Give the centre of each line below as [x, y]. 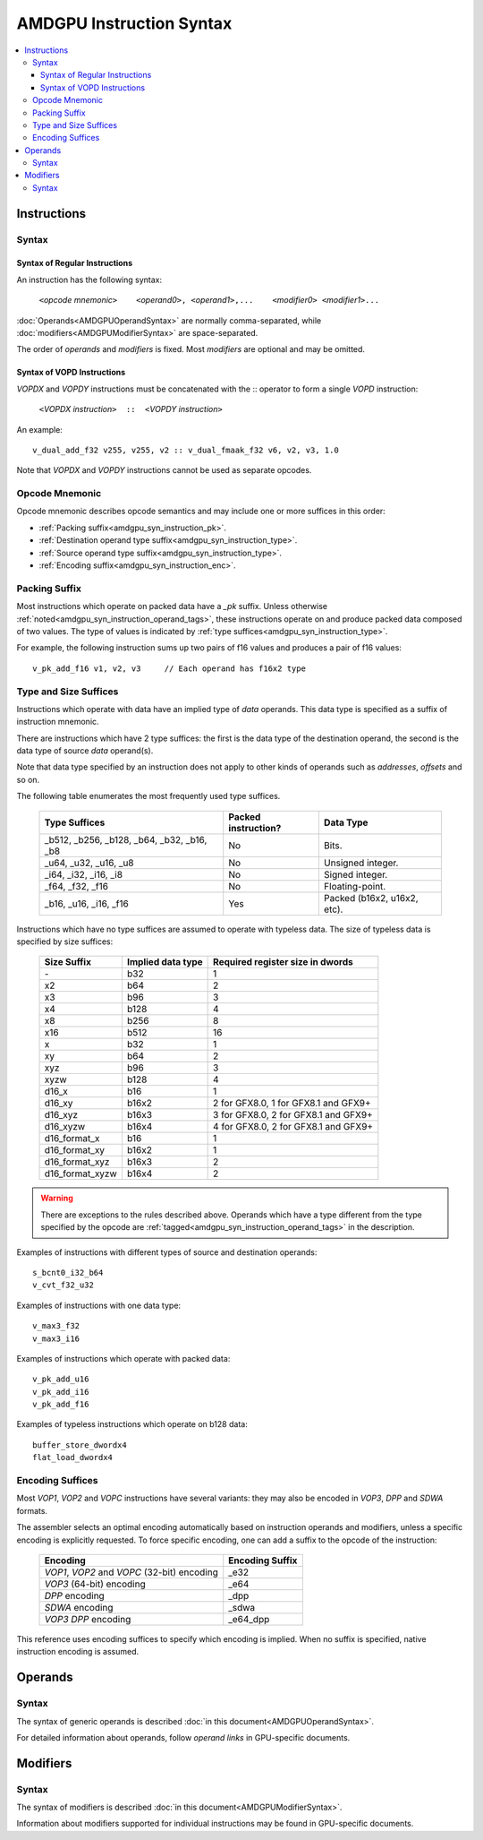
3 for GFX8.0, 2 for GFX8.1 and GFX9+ [293, 1115]
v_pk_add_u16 [61, 1379]
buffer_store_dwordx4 [80, 1445]
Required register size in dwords [283, 962]
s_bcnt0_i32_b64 [68, 1273]
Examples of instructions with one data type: [99, 1305]
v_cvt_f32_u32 [63, 1285]
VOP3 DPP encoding [88, 1619]
